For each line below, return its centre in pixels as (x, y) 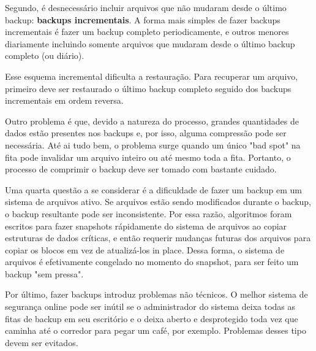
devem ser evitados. (42, 342)
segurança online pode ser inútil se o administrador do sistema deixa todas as (150, 307)
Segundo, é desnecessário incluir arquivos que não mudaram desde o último (146, 7)
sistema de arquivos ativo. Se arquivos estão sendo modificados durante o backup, (158, 202)
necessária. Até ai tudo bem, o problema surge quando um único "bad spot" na (153, 145)
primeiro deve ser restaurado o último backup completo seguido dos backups (148, 88)
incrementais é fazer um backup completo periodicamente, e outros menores (147, 32)
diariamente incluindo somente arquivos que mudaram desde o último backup (150, 43)
